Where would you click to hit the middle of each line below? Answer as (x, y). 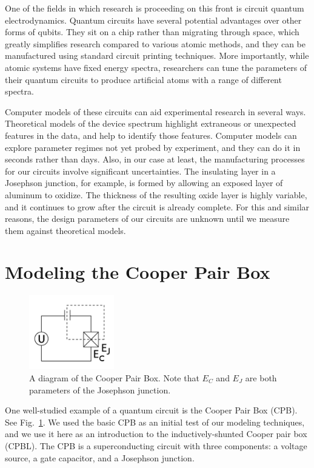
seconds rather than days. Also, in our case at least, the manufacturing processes (155, 159)
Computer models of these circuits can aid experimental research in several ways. (155, 111)
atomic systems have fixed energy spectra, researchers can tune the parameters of (156, 67)
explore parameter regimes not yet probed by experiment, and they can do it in (153, 147)
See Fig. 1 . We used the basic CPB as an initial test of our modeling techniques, (155, 422)
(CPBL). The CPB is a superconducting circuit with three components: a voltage (156, 445)
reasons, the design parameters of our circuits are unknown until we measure (147, 219)
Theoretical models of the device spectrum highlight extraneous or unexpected (151, 123)
